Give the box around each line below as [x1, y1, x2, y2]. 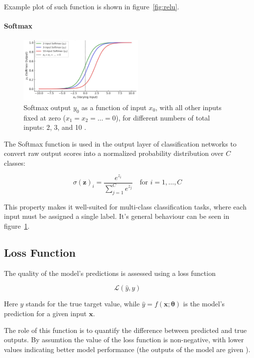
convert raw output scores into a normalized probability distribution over [4, 148, 224, 158]
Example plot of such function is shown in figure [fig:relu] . [4, 1, 179, 11]
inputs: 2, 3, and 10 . [24, 122, 86, 132]
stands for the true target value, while [25, 298, 140, 309]
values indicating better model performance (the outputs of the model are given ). [4, 344, 251, 354]
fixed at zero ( [24, 112, 66, 122]
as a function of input [81, 102, 147, 112]
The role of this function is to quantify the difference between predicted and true [4, 325, 247, 335]
